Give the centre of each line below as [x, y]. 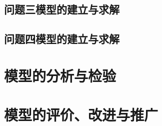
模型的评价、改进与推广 [81, 115]
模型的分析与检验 [60, 75]
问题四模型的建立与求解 [62, 39]
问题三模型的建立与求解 [62, 9]
